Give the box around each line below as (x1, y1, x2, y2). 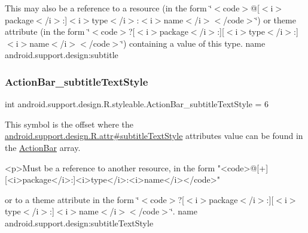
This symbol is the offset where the (5, 117, 133, 130)
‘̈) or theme (255, 13, 296, 26)
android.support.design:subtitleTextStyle (5, 216, 154, 229)
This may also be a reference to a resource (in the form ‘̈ (5, 2, 212, 14)
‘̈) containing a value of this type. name (121, 37, 266, 49)
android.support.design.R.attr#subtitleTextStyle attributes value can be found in (5, 129, 303, 142)
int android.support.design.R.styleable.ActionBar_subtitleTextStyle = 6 (5, 98, 269, 110)
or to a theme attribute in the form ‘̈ (5, 193, 139, 205)
